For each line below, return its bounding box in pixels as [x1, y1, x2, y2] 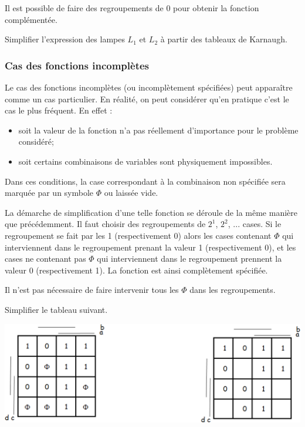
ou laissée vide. [104, 186, 158, 199]
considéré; [18, 135, 54, 148]
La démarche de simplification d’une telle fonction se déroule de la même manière [5, 206, 297, 218]
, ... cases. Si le [228, 218, 282, 230]
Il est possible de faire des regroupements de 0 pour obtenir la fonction [5, 2, 259, 14]
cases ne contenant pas [5, 252, 86, 265]
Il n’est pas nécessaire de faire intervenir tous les [5, 283, 179, 296]
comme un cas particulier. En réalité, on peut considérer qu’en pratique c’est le [5, 92, 289, 105]
